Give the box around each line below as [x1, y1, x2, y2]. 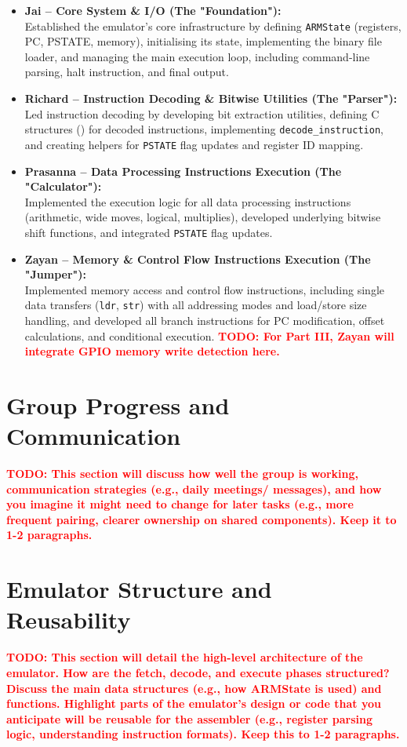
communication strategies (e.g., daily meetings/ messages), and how [6, 480, 382, 497]
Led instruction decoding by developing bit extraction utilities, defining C [24, 105, 380, 122]
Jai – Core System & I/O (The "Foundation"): [24, 2, 282, 18]
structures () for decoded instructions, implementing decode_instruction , [24, 121, 383, 137]
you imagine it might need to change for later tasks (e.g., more [6, 496, 354, 512]
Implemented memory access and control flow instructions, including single [24, 281, 385, 297]
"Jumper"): [24, 266, 87, 282]
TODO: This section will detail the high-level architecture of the [6, 649, 363, 665]
